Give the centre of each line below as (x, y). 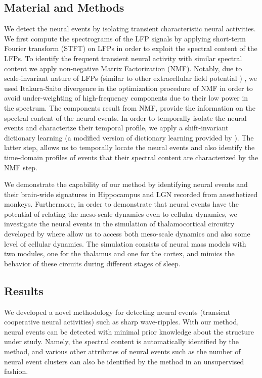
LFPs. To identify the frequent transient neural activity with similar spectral (123, 58)
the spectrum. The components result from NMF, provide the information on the (130, 107)
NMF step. (21, 167)
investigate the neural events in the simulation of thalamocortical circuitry (119, 224)
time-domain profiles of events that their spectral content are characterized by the (131, 157)
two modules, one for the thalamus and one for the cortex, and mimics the (119, 253)
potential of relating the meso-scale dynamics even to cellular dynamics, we (121, 214)
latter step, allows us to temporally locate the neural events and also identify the (129, 147)
